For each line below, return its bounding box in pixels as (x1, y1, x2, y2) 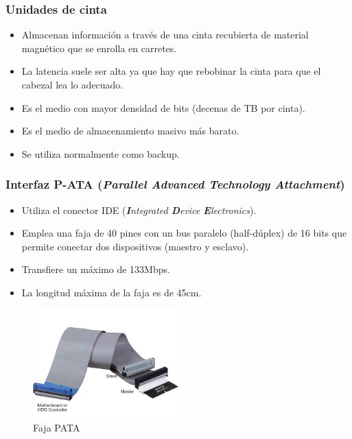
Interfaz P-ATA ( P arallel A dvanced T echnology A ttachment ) (5, 176, 345, 193)
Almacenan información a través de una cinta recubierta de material (21, 27, 309, 42)
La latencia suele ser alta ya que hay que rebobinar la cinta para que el (21, 64, 321, 78)
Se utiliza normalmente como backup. (21, 146, 180, 161)
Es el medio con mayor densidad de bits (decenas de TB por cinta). (21, 100, 305, 115)
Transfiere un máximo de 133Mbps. (21, 262, 170, 276)
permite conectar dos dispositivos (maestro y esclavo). (21, 239, 249, 253)
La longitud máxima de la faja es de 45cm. (21, 285, 202, 299)
